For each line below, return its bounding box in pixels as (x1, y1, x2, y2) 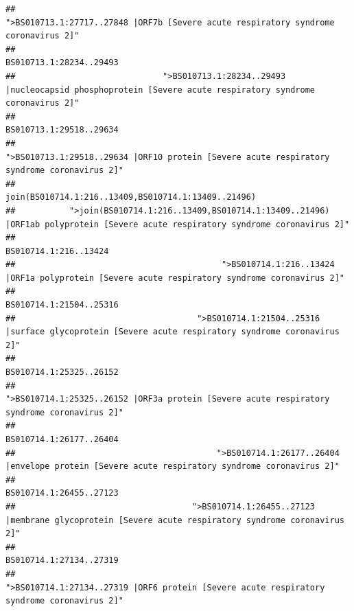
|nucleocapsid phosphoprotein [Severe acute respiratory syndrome (5, 84, 316, 95)
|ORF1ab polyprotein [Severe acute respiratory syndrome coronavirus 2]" (5, 219, 350, 229)
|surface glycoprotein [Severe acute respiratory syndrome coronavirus (5, 327, 340, 337)
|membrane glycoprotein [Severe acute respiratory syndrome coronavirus (5, 515, 344, 525)
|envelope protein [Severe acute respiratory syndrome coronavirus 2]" (5, 461, 340, 472)
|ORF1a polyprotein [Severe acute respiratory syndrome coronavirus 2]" (5, 273, 344, 283)
